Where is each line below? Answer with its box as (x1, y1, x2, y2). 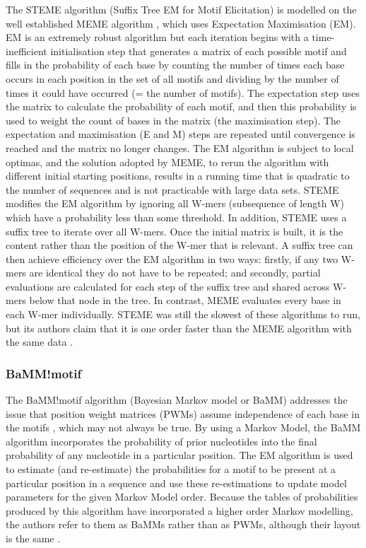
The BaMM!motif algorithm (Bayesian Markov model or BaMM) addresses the (6, 392, 348, 407)
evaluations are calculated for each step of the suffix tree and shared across (6, 279, 330, 293)
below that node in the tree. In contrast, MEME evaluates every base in (29, 293, 341, 308)
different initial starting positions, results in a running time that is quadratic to (6, 168, 350, 183)
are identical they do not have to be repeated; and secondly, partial (29, 265, 321, 280)
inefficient (6, 43, 47, 58)
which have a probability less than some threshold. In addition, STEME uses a (6, 209, 347, 224)
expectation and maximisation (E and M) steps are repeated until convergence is (6, 127, 355, 141)
